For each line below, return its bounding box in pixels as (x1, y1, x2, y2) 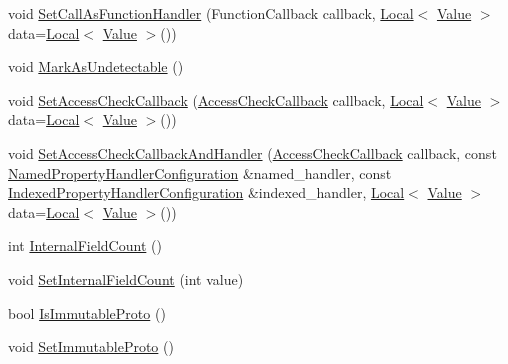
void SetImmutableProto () (8, 336, 174, 357)
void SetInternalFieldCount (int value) (8, 268, 244, 289)
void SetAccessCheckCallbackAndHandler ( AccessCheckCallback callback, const (8, 142, 497, 163)
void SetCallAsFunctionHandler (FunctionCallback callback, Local (8, 3, 414, 23)
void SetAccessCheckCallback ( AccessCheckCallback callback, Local (8, 89, 424, 110)
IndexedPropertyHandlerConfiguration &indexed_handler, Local (8, 182, 405, 203)
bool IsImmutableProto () (8, 302, 166, 323)
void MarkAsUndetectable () (8, 56, 184, 77)
